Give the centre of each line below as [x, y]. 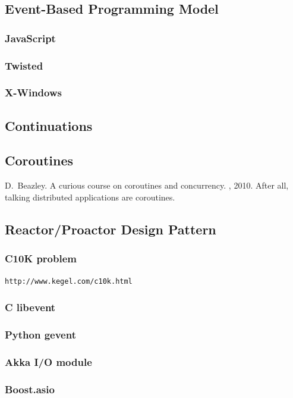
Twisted [24, 65]
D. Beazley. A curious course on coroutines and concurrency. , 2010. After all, [147, 185]
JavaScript [30, 38]
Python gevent [40, 334]
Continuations [49, 125]
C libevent [30, 307]
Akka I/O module [48, 361]
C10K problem [41, 258]
